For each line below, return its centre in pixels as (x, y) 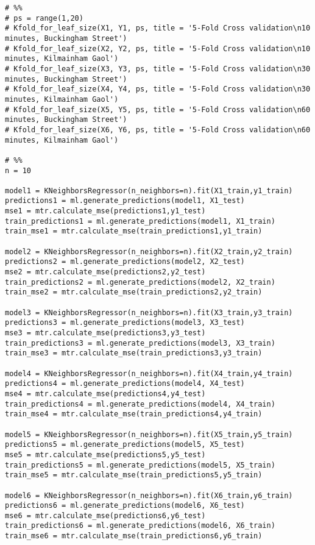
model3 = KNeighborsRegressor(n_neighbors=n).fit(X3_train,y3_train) (149, 312)
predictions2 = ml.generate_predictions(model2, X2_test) (125, 262)
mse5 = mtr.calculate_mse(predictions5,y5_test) (105, 454)
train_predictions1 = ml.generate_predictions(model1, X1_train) (140, 221)
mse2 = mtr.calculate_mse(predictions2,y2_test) (105, 272)
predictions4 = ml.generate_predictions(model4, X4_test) (125, 384)
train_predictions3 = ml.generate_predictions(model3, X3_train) (140, 343)
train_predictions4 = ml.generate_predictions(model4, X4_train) (140, 404)
